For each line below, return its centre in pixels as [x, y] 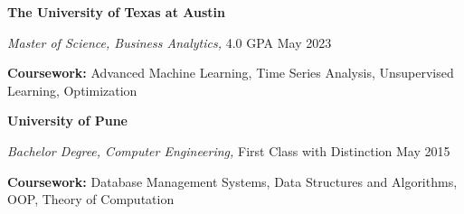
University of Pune [67, 121]
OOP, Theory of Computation [91, 199]
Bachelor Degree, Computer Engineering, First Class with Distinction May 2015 [229, 150]
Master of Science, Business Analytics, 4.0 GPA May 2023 [170, 42]
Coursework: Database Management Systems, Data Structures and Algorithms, [232, 181]
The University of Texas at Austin [116, 12]
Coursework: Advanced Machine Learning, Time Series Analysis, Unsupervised [231, 73]
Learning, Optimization [72, 90]
